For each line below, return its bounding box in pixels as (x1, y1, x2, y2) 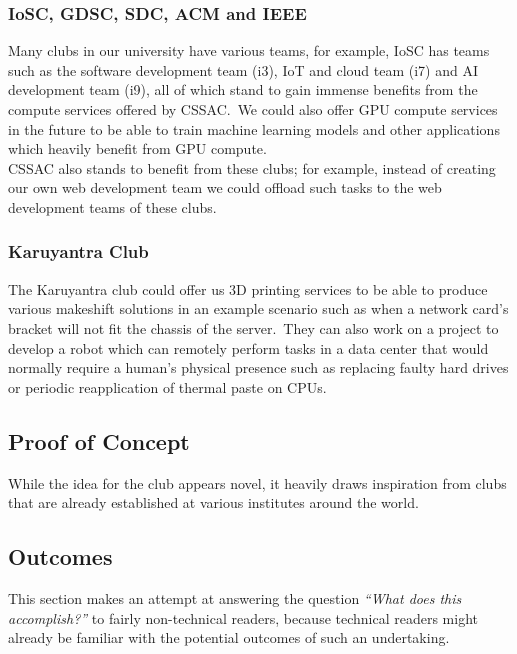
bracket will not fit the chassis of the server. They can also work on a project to (8, 317, 499, 338)
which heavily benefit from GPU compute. (8, 138, 267, 159)
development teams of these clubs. (8, 196, 217, 217)
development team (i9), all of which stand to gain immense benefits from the (8, 79, 478, 100)
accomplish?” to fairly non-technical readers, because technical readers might (8, 607, 479, 628)
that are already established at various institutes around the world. (8, 492, 419, 513)
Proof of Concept (8, 425, 190, 456)
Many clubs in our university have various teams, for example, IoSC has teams (8, 40, 490, 61)
